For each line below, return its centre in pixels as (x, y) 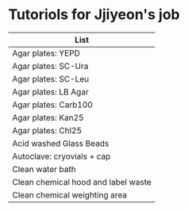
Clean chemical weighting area (70, 194)
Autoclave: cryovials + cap (61, 156)
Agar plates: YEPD (46, 53)
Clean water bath (44, 169)
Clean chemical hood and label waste (82, 182)
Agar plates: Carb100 (53, 105)
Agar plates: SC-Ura (50, 66)
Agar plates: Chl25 (47, 130)
